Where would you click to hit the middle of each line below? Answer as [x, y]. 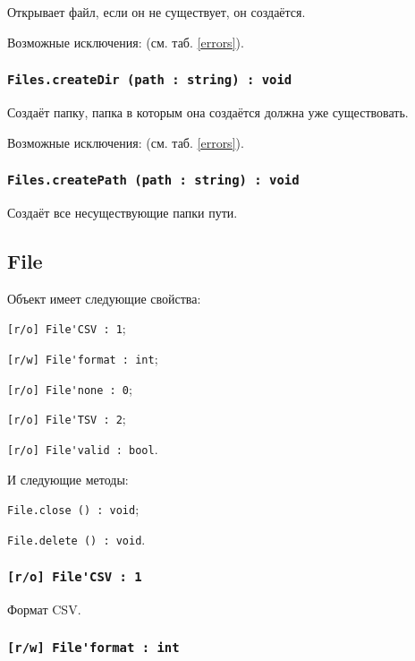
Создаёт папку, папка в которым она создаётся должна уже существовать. [208, 112]
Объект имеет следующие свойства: [104, 298]
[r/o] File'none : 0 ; [70, 388]
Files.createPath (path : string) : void [153, 180]
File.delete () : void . [76, 539]
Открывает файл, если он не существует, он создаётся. [157, 12]
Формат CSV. [44, 609]
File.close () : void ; [73, 509]
